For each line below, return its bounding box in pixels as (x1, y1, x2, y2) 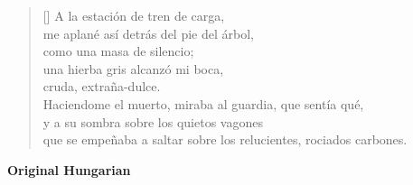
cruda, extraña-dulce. (42, 77, 161, 96)
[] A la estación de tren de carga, (42, 6, 225, 24)
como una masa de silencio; (42, 42, 194, 60)
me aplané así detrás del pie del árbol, (42, 23, 254, 42)
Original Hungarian (7, 160, 131, 179)
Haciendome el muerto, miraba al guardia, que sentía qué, (42, 94, 364, 113)
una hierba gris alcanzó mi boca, (42, 59, 224, 78)
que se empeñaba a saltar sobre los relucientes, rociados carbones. (42, 130, 408, 149)
